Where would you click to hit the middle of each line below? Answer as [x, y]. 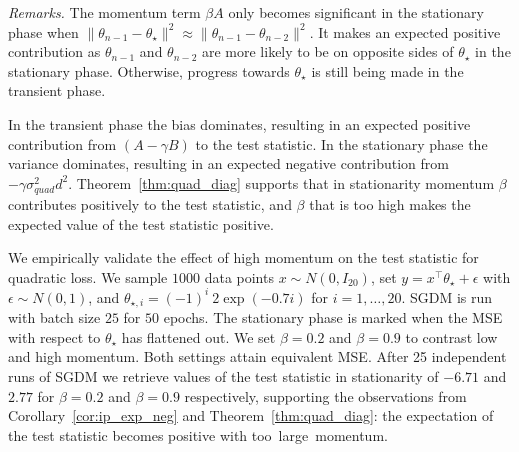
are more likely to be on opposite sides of [327, 51]
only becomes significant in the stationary [356, 12]
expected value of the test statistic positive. [141, 223]
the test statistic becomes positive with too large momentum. [198, 434]
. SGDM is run [447, 296]
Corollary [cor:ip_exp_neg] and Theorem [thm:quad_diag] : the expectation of [251, 415]
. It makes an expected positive [405, 31]
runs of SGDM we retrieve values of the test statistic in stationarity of [223, 376]
